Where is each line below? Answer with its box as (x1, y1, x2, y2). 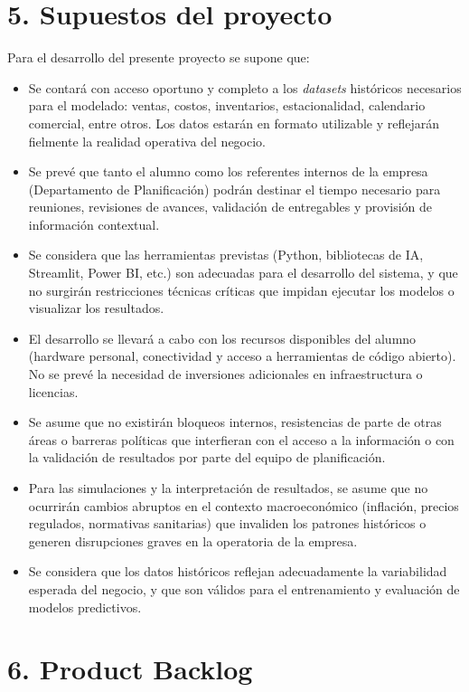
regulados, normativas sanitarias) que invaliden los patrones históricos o (28, 514, 427, 533)
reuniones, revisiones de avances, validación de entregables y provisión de (28, 197, 433, 216)
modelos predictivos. (28, 597, 142, 616)
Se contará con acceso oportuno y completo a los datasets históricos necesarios (28, 78, 462, 97)
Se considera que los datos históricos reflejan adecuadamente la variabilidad (28, 562, 447, 581)
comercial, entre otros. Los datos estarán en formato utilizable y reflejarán (28, 113, 439, 132)
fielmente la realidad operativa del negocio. (28, 131, 266, 150)
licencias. (28, 382, 79, 401)
